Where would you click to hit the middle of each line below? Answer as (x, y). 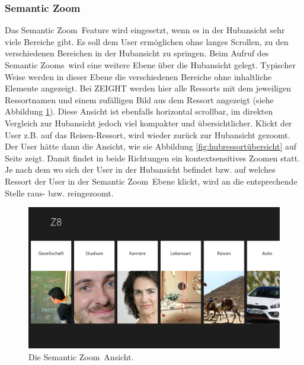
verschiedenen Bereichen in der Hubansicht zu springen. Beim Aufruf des (137, 53)
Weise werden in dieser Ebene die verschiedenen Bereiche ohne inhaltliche (138, 76)
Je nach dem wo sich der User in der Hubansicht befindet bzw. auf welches (140, 169)
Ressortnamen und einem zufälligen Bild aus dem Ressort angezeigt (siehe (139, 99)
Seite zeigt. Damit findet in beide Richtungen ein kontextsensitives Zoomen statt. (153, 158)
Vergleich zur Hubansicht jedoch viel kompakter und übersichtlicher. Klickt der (148, 123)
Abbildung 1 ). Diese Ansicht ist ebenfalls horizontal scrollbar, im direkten (139, 111)
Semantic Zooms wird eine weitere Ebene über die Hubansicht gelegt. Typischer (150, 65)
